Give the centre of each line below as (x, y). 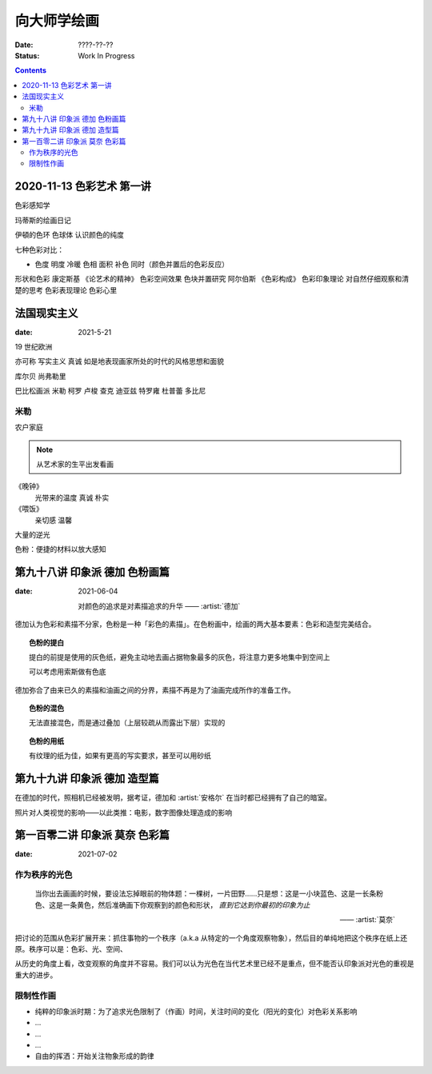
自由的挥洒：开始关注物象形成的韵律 (94, 1056)
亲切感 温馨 (53, 520)
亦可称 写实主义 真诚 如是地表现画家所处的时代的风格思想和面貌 (119, 361)
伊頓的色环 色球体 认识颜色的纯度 (69, 235)
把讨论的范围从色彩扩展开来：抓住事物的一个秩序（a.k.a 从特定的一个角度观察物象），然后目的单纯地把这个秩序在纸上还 (211, 938)
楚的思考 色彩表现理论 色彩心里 (66, 290)
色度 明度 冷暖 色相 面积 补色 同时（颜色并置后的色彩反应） (132, 264)
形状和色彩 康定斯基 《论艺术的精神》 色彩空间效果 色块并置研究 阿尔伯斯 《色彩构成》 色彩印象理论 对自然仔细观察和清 (212, 279)
